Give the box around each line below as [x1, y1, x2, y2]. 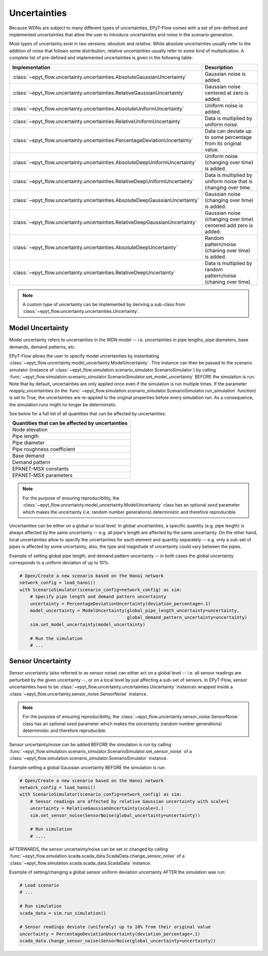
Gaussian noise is [204, 70, 246, 77]
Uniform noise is [204, 102, 243, 109]
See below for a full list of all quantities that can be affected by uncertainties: [9, 411, 166, 417]
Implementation [12, 64, 51, 71]
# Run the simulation [30, 636, 83, 641]
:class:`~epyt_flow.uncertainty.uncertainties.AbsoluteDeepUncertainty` [12, 244, 178, 251]
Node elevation [12, 426, 48, 433]
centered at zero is [204, 89, 249, 96]
